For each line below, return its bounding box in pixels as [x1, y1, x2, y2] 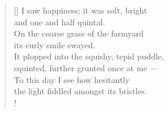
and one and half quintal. [14, 15, 106, 28]
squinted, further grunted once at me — [14, 61, 159, 74]
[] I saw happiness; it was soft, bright [14, 4, 147, 16]
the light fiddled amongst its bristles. [14, 85, 147, 97]
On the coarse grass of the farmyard [14, 27, 144, 39]
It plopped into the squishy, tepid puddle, [14, 50, 164, 62]
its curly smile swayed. [14, 38, 95, 51]
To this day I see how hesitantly [14, 73, 130, 85]
